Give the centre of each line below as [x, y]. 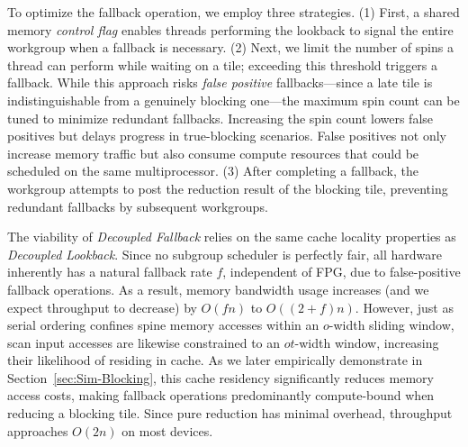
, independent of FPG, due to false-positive [342, 272]
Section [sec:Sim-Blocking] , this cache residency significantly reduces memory [220, 377]
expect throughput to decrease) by [102, 307]
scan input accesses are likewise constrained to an [144, 342]
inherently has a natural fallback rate [110, 272]
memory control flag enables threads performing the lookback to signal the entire [230, 29]
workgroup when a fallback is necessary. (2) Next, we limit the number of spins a [230, 47]
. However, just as [404, 307]
